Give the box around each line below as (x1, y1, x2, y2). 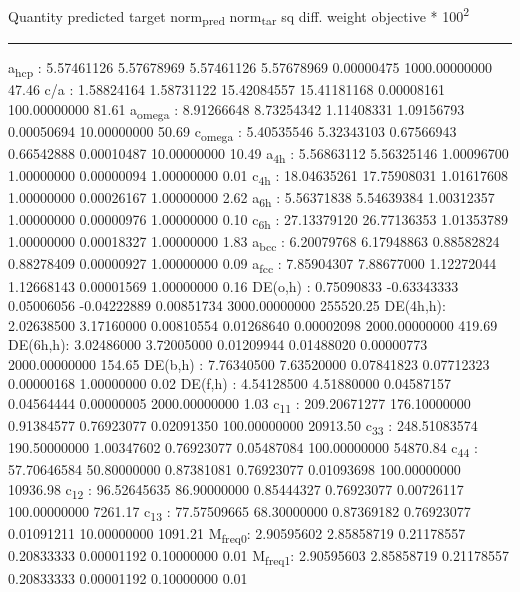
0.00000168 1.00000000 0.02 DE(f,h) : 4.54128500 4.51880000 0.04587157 (8, 373, 451, 394)
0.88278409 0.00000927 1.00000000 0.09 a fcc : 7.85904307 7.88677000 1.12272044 (8, 253, 497, 277)
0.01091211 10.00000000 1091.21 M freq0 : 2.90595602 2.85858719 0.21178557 (8, 523, 466, 547)
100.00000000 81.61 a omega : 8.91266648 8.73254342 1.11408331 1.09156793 (8, 98, 465, 122)
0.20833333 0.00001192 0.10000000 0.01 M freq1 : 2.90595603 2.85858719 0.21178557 (8, 545, 509, 569)
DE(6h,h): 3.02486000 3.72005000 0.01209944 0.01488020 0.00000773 (8, 334, 428, 355)
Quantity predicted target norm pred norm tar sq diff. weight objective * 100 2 (8, 3, 470, 29)
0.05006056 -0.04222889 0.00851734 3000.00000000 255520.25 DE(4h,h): (8, 295, 446, 316)
